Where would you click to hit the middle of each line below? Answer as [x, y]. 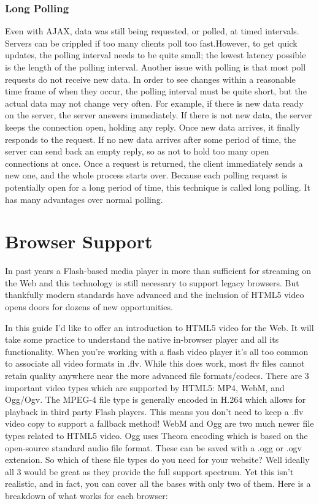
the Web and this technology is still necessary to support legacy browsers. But [152, 282]
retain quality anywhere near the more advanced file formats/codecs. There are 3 [157, 375]
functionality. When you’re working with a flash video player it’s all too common [157, 351]
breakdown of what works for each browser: [86, 495]
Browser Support [79, 241]
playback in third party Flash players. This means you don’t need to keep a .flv [154, 411]
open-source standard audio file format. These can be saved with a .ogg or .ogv [153, 447]
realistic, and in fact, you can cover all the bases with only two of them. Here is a [158, 483]
